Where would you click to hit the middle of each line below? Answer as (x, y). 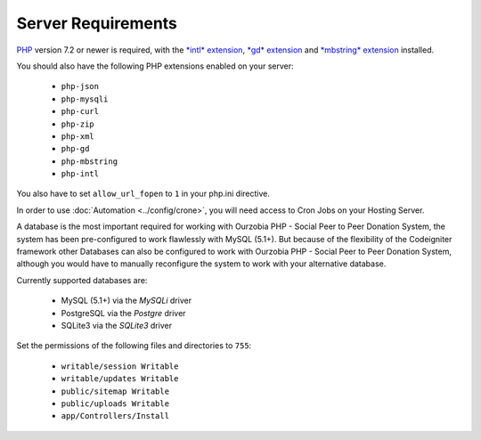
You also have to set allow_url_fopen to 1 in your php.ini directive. (143, 194)
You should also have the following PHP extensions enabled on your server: (155, 66)
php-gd (75, 149)
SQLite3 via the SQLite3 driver (117, 325)
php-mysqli (85, 99)
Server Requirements (97, 23)
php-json (80, 86)
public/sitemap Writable (115, 391)
